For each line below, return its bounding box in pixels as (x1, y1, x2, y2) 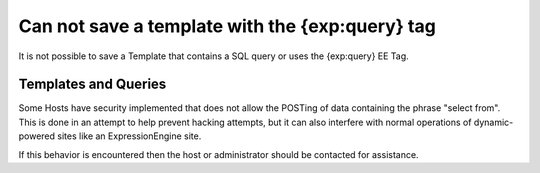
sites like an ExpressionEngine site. (56, 130, 202, 142)
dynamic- (473, 116, 514, 128)
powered (18, 130, 55, 142)
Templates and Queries (18, 76, 167, 93)
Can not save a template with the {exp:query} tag (18, 15, 437, 37)
